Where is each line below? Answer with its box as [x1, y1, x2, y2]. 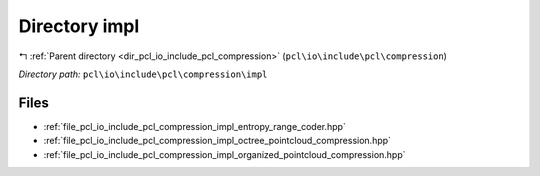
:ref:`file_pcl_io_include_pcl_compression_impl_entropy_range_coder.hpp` [43, 120, 347, 132]
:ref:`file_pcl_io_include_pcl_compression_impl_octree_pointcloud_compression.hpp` [43, 135, 392, 147]
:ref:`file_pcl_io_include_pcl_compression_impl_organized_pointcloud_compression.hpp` [43, 148, 406, 160]
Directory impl [18, 15, 140, 37]
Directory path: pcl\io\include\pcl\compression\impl [18, 68, 268, 80]
